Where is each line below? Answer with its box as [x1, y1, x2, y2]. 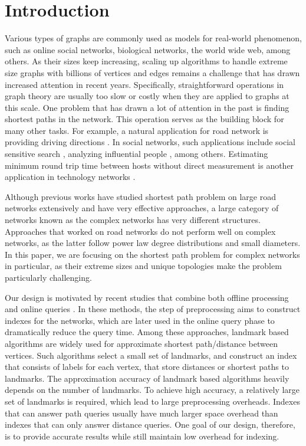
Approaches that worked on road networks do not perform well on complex [5, 225, 276, 237]
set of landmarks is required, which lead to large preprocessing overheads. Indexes [5, 395, 300, 407]
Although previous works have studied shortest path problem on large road [5, 190, 276, 202]
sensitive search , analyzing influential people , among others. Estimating [5, 147, 268, 160]
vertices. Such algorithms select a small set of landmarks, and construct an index [5, 349, 297, 361]
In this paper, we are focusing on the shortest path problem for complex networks [5, 248, 300, 260]
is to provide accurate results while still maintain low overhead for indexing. [5, 429, 279, 442]
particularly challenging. [5, 271, 92, 283]
